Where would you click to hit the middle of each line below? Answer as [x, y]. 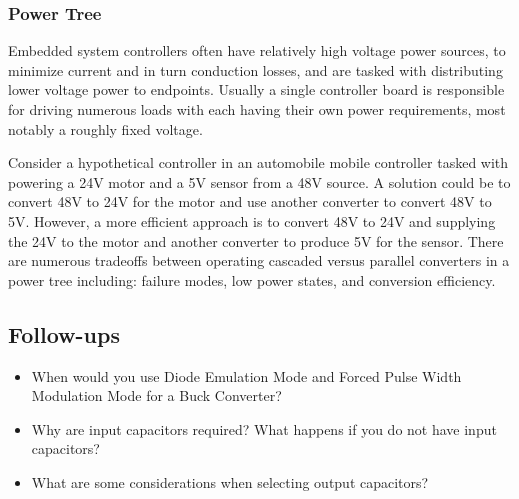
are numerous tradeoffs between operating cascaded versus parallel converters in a [259, 260]
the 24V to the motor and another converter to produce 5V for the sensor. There [256, 240]
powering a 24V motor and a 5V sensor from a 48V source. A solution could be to [259, 181]
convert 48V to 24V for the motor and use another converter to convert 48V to [250, 201]
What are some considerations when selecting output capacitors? [230, 481]
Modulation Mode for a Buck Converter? [156, 395]
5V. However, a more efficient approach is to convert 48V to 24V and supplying [252, 220]
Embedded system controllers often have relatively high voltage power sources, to [257, 50]
